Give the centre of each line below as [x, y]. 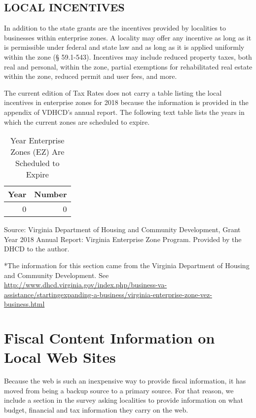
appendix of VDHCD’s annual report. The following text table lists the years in [124, 112]
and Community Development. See [56, 275]
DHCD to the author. [37, 249]
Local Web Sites [60, 357]
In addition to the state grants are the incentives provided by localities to [115, 28]
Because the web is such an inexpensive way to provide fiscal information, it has [125, 381]
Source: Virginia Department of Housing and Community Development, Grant [122, 229]
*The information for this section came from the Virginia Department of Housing [127, 265]
